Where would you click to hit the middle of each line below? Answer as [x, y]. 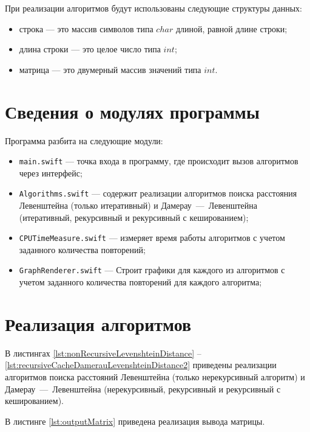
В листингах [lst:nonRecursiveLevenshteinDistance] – [103, 353]
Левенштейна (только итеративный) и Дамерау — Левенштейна [138, 205]
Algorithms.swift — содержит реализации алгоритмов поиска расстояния [158, 193]
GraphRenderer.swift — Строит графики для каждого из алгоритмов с [152, 270]
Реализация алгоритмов [98, 323]
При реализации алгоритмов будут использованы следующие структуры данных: [153, 8]
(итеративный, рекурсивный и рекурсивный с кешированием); [134, 217]
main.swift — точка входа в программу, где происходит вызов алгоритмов [159, 161]
